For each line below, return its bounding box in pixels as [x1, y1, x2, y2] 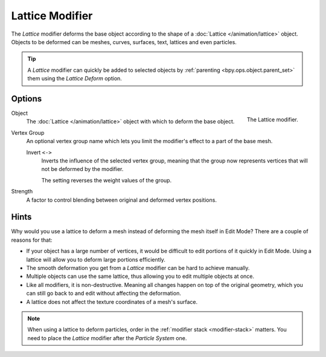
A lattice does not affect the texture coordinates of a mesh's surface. [26, 298, 198, 305]
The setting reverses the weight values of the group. [41, 176, 172, 184]
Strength [11, 188, 33, 195]
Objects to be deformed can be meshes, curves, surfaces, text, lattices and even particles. [11, 38, 237, 45]
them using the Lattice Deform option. [27, 75, 122, 82]
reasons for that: [11, 236, 53, 243]
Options [11, 94, 42, 104]
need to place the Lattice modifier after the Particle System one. [27, 334, 187, 341]
